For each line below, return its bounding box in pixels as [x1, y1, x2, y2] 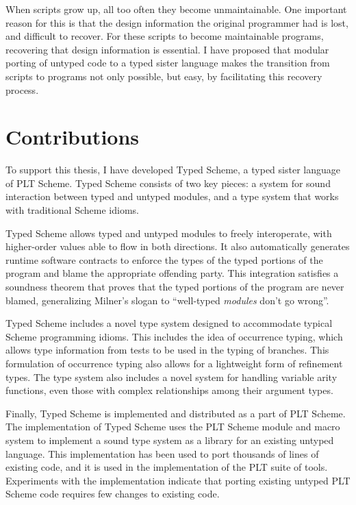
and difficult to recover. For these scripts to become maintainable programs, [5, 29, 324, 43]
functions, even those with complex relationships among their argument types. [5, 383, 333, 397]
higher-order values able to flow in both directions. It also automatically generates [5, 239, 350, 254]
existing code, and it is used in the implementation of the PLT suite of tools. [5, 460, 328, 474]
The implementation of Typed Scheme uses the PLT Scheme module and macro [5, 419, 340, 434]
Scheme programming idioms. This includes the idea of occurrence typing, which [5, 329, 343, 343]
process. [5, 82, 39, 97]
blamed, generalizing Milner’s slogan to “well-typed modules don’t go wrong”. [5, 293, 329, 307]
